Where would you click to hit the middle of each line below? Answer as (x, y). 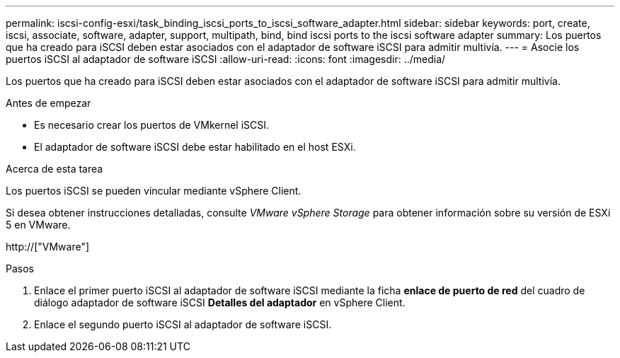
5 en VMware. (38, 225)
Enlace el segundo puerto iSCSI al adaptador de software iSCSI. (183, 324)
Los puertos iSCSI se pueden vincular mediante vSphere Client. (154, 191)
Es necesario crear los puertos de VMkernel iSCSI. (152, 125)
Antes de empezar (48, 103)
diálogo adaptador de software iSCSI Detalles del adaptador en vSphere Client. (220, 302)
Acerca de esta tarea (54, 169)
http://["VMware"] (48, 247)
